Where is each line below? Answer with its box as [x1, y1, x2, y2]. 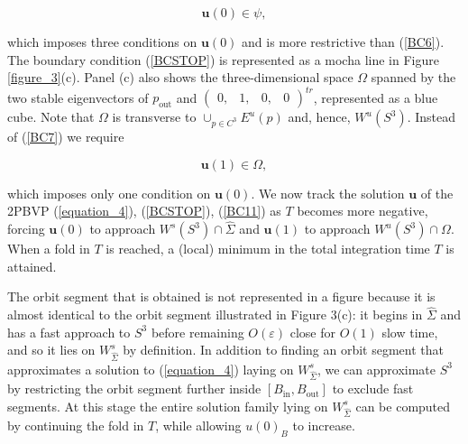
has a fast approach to [7, 322, 131, 341]
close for [289, 322, 335, 341]
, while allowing [155, 415, 242, 434]
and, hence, [288, 107, 351, 126]
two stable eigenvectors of [7, 88, 149, 106]
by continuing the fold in [7, 415, 144, 434]
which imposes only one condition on [7, 183, 211, 202]
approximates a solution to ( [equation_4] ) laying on [7, 359, 294, 378]
